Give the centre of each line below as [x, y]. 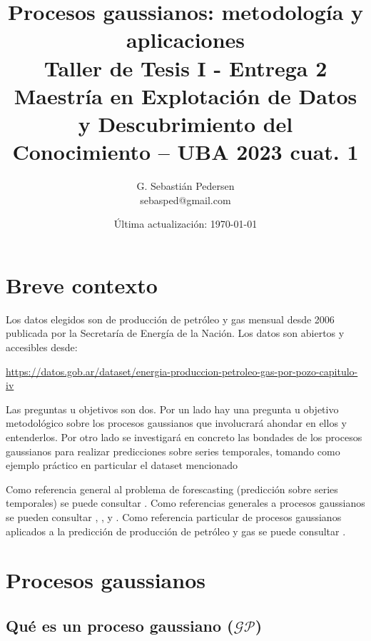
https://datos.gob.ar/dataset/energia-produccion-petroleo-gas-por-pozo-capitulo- [182, 371]
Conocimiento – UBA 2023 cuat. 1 [185, 152]
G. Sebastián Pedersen [185, 186]
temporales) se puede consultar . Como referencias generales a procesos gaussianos [185, 503]
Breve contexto [82, 284]
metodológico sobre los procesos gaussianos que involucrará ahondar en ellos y [176, 423]
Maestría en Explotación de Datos [185, 95]
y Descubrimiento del [185, 123]
